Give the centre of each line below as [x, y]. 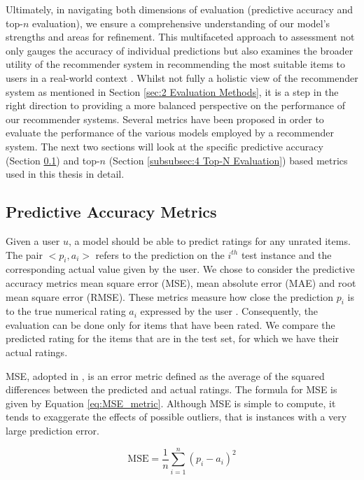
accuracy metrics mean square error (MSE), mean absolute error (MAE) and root [181, 282]
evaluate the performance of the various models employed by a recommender [170, 133]
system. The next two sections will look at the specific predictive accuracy [164, 146]
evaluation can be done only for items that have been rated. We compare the [170, 324]
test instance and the [286, 254]
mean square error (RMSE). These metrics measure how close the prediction [170, 296]
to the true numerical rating [66, 311]
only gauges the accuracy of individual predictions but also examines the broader [180, 50]
